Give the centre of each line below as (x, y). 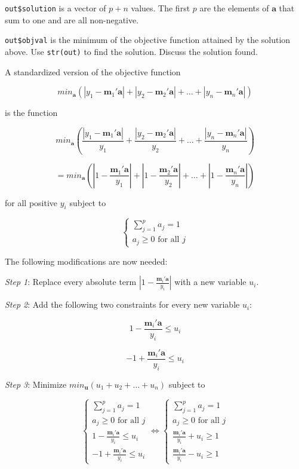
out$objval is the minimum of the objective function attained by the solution (148, 40)
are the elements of (234, 8)
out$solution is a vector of (56, 8)
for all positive (31, 202)
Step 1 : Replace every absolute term (71, 282)
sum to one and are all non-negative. (72, 19)
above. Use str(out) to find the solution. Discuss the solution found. (131, 51)
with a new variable (210, 282)
